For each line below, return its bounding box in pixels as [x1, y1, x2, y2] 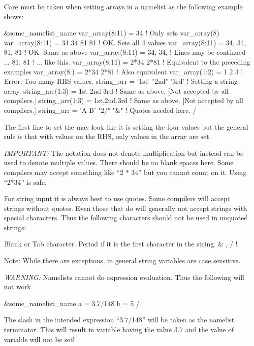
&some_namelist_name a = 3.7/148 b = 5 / [4, 298, 140, 308]
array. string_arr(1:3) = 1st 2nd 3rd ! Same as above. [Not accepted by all [4, 85, 229, 96]
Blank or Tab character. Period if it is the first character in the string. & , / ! [4, 239, 238, 249]
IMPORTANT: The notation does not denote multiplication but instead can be [4, 147, 244, 158]
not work [4, 281, 31, 292]
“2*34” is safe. [4, 176, 47, 187]
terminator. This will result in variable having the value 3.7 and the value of [4, 324, 234, 335]
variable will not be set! [4, 334, 75, 344]
